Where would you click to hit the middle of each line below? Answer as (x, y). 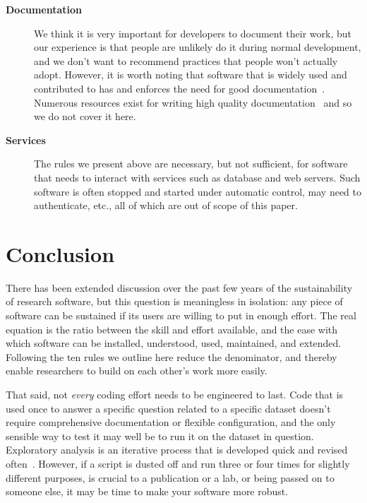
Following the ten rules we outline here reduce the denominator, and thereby (172, 356)
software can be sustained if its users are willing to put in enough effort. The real (181, 315)
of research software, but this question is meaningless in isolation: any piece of (174, 301)
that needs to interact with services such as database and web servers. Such (197, 177)
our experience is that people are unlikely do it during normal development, (198, 47)
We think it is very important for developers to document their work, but (193, 33)
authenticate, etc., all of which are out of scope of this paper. (166, 205)
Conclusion (60, 253)
